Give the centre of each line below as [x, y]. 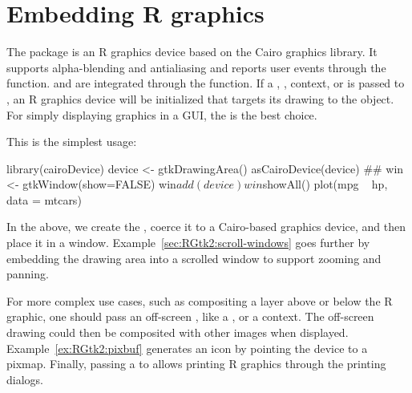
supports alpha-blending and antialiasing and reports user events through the [196, 67]
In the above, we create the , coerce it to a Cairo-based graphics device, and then [206, 227]
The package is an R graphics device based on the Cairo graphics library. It [192, 52]
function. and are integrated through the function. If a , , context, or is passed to [206, 83]
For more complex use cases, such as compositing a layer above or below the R [200, 300]
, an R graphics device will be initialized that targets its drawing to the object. [200, 98]
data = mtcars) [44, 199]
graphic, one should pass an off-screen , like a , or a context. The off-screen [190, 316]
